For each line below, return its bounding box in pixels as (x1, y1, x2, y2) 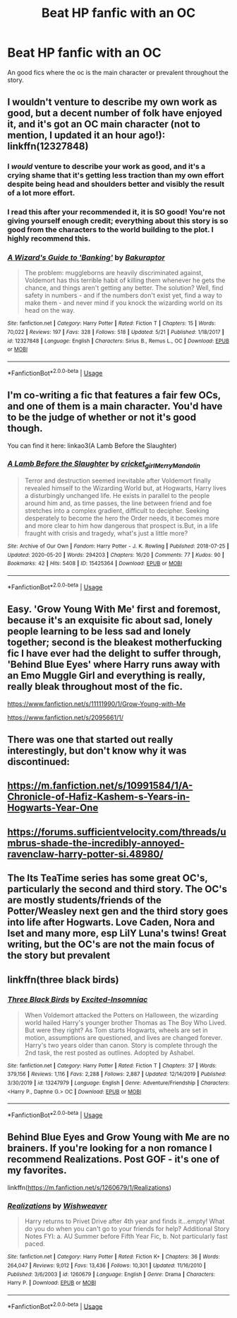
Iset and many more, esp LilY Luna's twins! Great (7, 927, 227, 940)
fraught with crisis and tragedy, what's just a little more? (24, 529, 188, 538)
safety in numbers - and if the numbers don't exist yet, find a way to (24, 291, 222, 300)
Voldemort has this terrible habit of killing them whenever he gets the (24, 276, 226, 284)
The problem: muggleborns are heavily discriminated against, (24, 269, 203, 277)
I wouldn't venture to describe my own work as (7, 96, 217, 108)
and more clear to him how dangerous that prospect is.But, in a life (24, 521, 219, 530)
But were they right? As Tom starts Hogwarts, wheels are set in (24, 1026, 208, 1034)
